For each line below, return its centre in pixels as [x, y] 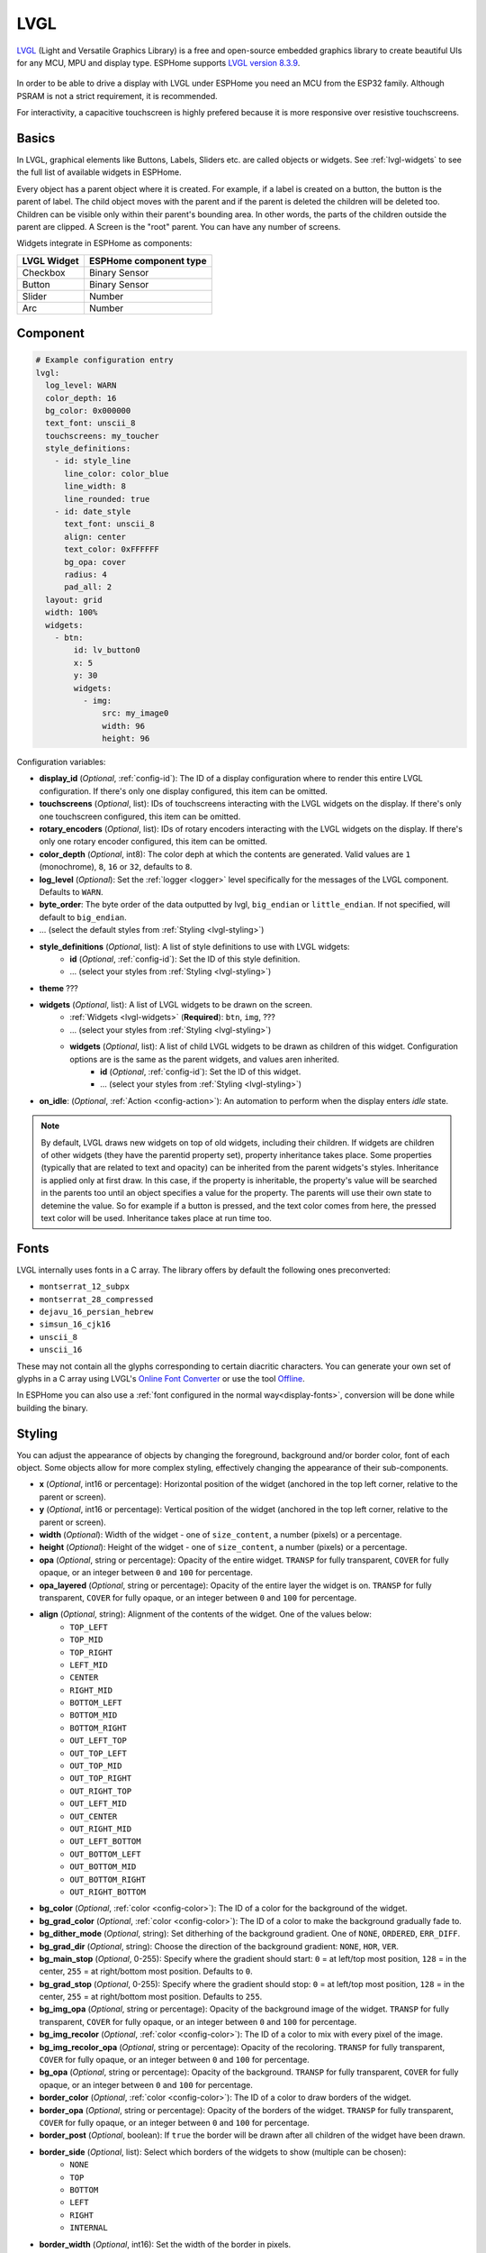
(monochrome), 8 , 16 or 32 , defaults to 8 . [116, 867]
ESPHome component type [148, 260]
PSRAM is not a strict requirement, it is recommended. [117, 96]
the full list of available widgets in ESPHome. [99, 172]
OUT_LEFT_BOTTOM [105, 1842]
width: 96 [124, 726]
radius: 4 [86, 575]
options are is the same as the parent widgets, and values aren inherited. [204, 1059]
